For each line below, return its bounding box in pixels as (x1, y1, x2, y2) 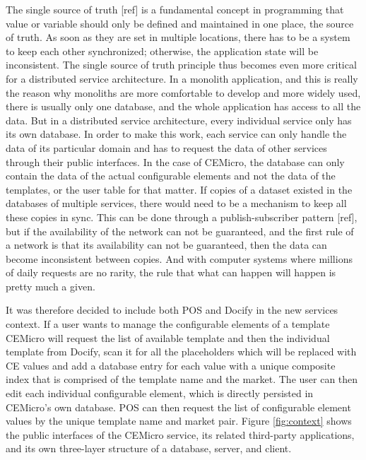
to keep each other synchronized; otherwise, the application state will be (6, 43, 319, 58)
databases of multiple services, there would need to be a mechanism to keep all (6, 196, 347, 211)
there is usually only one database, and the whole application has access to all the (6, 99, 361, 114)
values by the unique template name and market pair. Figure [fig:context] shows (6, 413, 352, 428)
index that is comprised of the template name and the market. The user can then (6, 372, 358, 387)
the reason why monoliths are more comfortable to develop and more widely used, (6, 85, 361, 100)
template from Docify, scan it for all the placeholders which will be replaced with (6, 344, 357, 359)
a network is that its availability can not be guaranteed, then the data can (6, 237, 327, 252)
